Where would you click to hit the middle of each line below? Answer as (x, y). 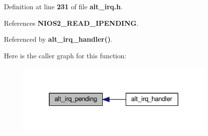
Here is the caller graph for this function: (65, 55)
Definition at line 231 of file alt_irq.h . (63, 6)
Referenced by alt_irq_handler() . (58, 39)
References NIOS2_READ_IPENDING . (71, 23)
